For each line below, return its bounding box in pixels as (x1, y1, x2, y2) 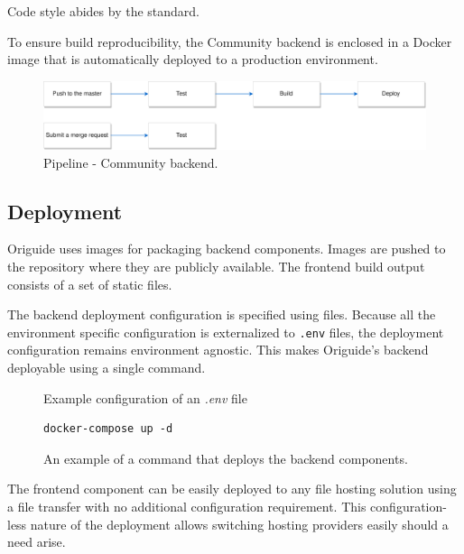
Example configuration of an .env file (43, 388, 247, 407)
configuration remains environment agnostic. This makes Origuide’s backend (7, 340, 429, 359)
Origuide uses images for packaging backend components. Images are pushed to (7, 239, 446, 258)
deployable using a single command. (7, 357, 206, 376)
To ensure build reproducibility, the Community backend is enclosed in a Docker (7, 32, 452, 51)
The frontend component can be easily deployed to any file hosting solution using (7, 479, 457, 498)
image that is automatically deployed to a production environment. (7, 50, 378, 69)
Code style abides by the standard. (7, 2, 200, 20)
